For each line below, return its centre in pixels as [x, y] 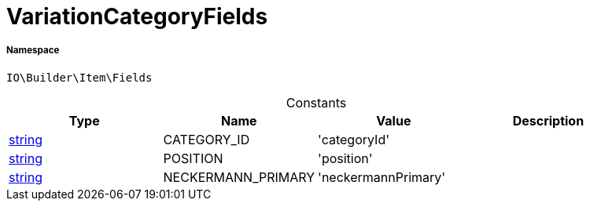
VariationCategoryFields [137, 16]
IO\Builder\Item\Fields [79, 77]
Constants [316, 102]
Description [548, 120]
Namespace [33, 51]
